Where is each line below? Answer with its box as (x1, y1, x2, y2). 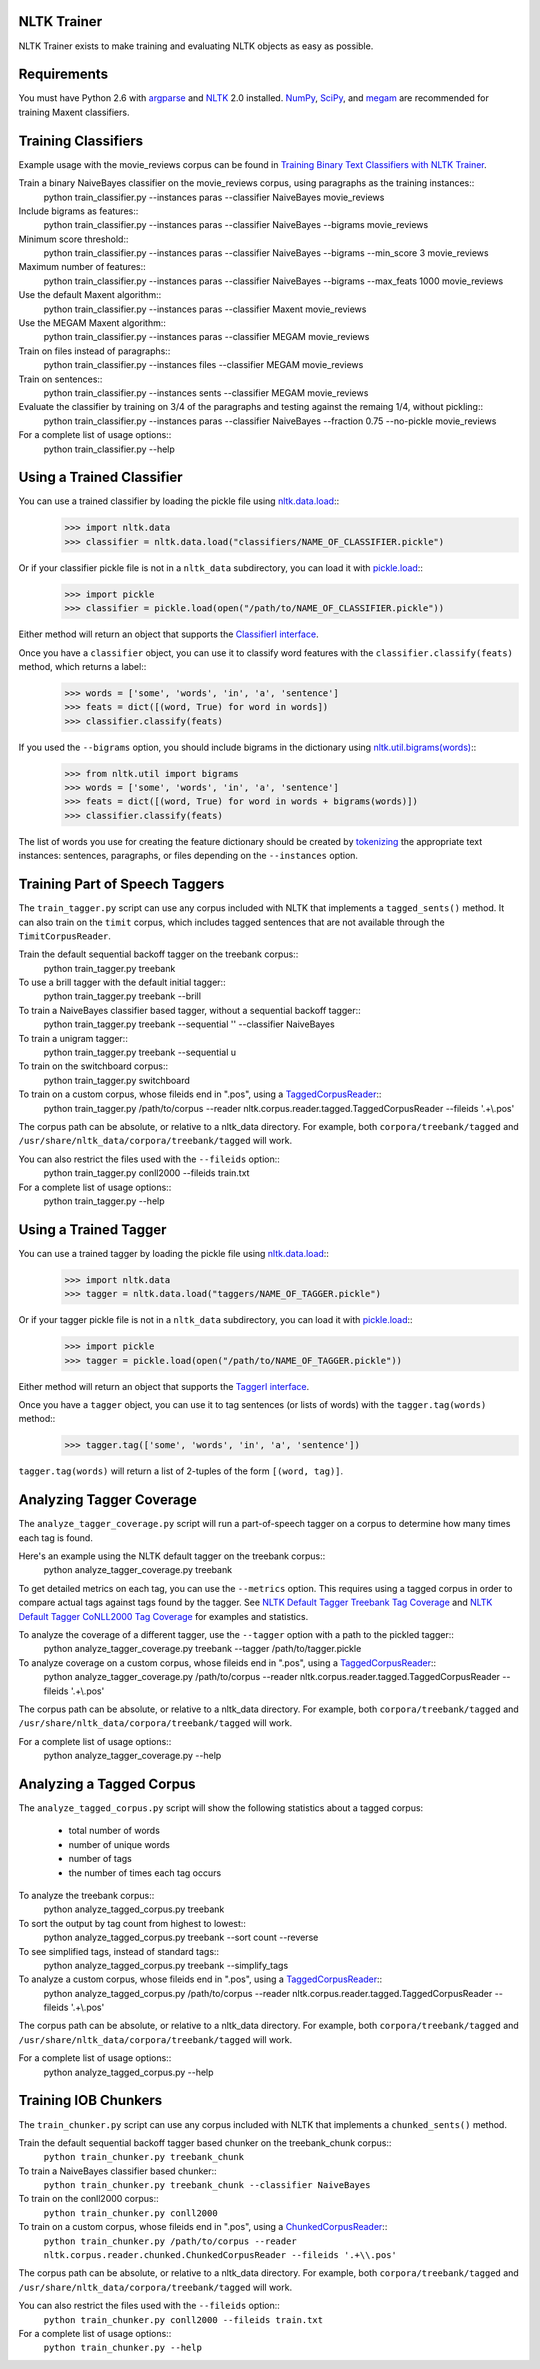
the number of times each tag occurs (68, 1866, 222, 1879)
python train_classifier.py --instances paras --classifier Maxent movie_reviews (43, 303, 367, 315)
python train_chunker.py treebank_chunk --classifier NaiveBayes (43, 2180, 371, 2191)
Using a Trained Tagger (18, 1221, 167, 1238)
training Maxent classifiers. (18, 106, 130, 118)
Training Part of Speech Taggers (18, 876, 225, 893)
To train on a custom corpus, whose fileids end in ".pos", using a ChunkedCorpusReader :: (18, 2221, 388, 2233)
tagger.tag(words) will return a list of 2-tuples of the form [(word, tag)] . (18, 1465, 344, 1477)
